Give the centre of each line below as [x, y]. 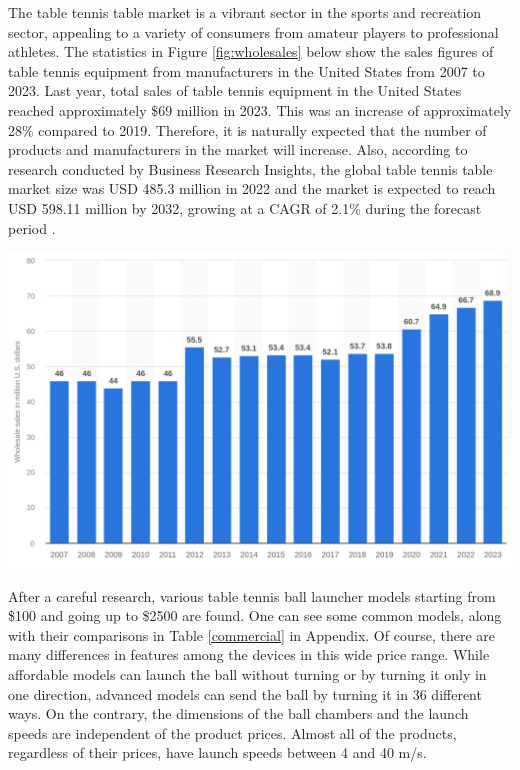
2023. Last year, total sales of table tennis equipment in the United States [235, 90]
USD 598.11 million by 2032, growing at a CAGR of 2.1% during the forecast [245, 207]
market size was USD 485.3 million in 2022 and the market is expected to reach [252, 188]
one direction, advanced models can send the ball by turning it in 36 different [245, 693]
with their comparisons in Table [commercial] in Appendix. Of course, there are [251, 634]
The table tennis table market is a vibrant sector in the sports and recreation [245, 12]
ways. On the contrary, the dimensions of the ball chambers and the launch [238, 713]
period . [32, 227]
